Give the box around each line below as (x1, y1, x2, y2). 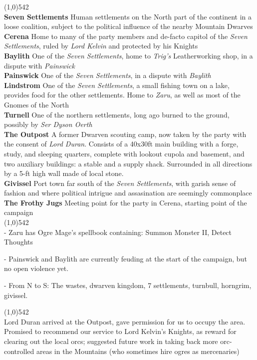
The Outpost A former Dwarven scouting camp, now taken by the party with (4, 128, 247, 139)
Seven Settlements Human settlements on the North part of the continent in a (4, 11, 252, 21)
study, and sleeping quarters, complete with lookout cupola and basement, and (4, 148, 245, 158)
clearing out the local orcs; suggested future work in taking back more (4, 336, 218, 346)
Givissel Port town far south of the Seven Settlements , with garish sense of (4, 177, 236, 188)
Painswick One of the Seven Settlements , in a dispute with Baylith (4, 70, 211, 80)
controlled (4, 345, 34, 356)
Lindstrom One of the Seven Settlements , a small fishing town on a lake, (4, 79, 230, 90)
